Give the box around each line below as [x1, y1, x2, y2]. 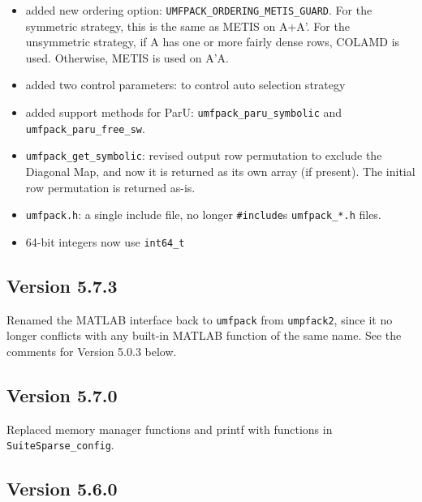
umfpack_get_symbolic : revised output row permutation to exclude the [25, 147, 382, 164]
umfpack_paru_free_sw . [25, 119, 145, 136]
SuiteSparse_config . [6, 436, 114, 453]
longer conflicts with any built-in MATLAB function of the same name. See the [6, 327, 402, 344]
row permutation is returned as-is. [25, 178, 196, 195]
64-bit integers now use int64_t [25, 233, 185, 250]
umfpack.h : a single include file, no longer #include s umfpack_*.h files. [25, 206, 381, 223]
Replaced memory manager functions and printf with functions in [6, 420, 333, 437]
